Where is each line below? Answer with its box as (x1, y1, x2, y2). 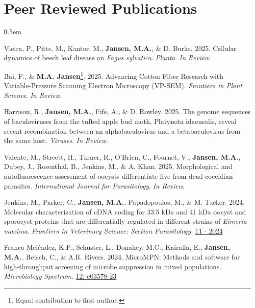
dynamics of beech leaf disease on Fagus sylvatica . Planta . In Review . (4, 52, 211, 63)
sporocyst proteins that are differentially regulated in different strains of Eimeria (4, 216, 247, 226)
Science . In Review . (4, 90, 62, 100)
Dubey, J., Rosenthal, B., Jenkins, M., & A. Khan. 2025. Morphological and (4, 161, 232, 171)
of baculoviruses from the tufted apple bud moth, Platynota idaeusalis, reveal (4, 116, 236, 126)
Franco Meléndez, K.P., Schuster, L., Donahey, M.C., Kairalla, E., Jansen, (4, 242, 230, 252)
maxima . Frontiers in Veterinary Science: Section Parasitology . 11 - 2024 (4, 225, 223, 236)
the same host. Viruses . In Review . (4, 135, 108, 145)
